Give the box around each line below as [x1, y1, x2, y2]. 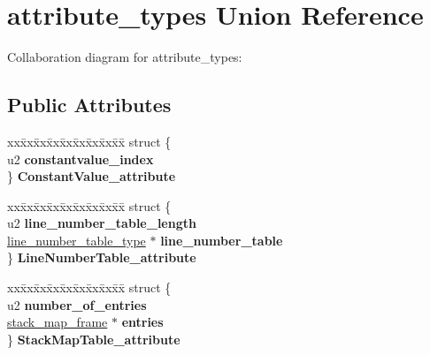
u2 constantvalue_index [7, 149, 154, 168]
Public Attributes [7, 91, 172, 118]
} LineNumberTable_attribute [7, 248, 196, 267]
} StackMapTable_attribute [7, 329, 180, 348]
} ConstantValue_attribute [7, 167, 176, 185]
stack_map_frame [7, 313, 108, 331]
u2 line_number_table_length [7, 214, 196, 232]
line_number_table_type [7, 230, 146, 249]
